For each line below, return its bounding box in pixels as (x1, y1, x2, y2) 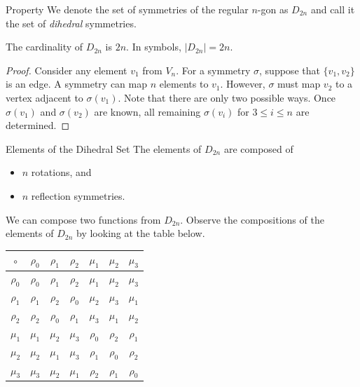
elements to (159, 76, 209, 91)
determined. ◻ (6, 118, 70, 133)
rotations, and (31, 165, 92, 179)
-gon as (257, 2, 289, 16)
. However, (220, 76, 265, 91)
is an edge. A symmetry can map (6, 76, 147, 91)
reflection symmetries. (31, 188, 125, 203)
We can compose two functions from (6, 212, 161, 226)
